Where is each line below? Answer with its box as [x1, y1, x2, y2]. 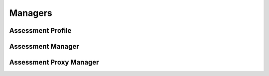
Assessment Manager [9, 42, 79, 51]
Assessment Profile [9, 26, 72, 35]
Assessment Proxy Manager [9, 58, 99, 67]
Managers [9, 7, 52, 18]
